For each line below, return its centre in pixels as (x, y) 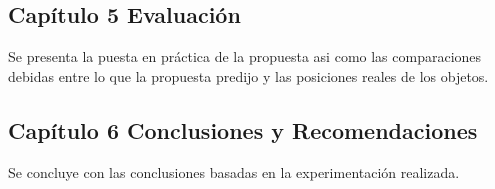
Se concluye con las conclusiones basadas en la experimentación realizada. (234, 171)
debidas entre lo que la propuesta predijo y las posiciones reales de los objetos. (248, 75)
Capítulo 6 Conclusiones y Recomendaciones (243, 129)
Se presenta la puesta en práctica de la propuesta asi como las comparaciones (245, 56)
